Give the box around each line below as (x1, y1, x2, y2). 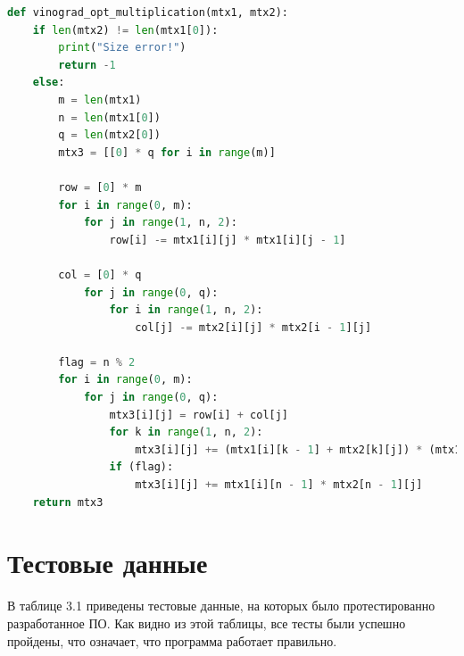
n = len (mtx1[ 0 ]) (58, 111, 161, 124)
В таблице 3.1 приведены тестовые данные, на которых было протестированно (7, 596, 435, 615)
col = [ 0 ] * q (58, 268, 142, 281)
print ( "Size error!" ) (58, 41, 186, 54)
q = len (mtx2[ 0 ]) (58, 129, 161, 142)
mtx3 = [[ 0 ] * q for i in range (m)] (58, 145, 276, 159)
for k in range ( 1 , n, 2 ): (109, 426, 263, 439)
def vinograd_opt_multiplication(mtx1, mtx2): (7, 6, 288, 19)
